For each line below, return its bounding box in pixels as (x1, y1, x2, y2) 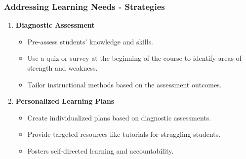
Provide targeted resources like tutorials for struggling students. (27, 129, 221, 139)
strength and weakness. (27, 63, 98, 73)
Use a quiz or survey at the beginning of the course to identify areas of (27, 53, 242, 63)
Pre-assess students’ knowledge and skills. (27, 36, 153, 46)
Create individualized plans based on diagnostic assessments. (27, 112, 211, 122)
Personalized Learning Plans (15, 96, 115, 106)
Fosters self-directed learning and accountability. (27, 145, 174, 156)
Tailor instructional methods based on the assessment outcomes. (27, 79, 222, 89)
